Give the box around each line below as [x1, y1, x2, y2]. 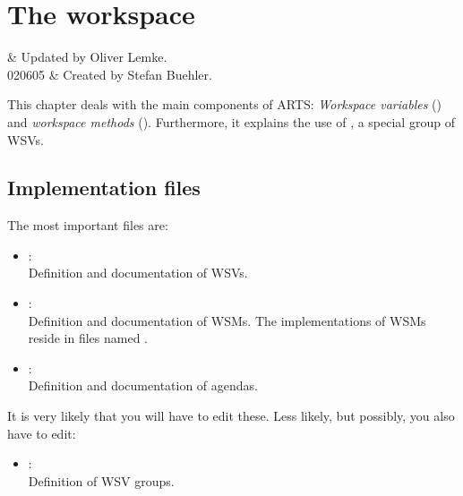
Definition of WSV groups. [28, 471, 175, 490]
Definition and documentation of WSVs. [28, 263, 248, 282]
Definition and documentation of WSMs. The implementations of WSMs [28, 311, 426, 329]
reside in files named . [28, 329, 148, 347]
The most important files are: [7, 216, 168, 235]
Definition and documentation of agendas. [28, 376, 258, 395]
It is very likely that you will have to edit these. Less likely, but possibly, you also [7, 406, 455, 425]
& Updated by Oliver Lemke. [7, 47, 167, 66]
